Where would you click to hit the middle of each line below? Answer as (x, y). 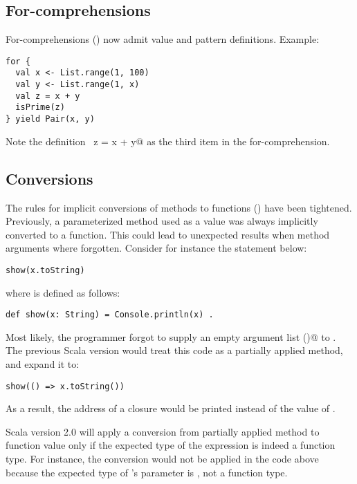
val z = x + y (48, 96)
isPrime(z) (40, 108)
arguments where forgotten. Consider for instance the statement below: (156, 248)
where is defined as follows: (63, 292)
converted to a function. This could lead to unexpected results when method (168, 234)
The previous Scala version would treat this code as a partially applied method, (174, 350)
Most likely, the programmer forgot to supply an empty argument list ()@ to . (171, 336)
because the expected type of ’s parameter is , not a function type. (147, 472)
